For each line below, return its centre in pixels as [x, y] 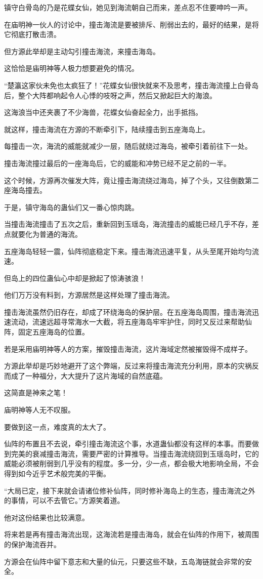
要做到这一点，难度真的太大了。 [57, 426]
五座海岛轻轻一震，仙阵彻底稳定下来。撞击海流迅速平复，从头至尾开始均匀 [128, 251]
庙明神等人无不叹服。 [39, 410]
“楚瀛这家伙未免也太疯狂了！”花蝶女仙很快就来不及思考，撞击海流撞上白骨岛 [131, 85]
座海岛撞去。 [25, 190]
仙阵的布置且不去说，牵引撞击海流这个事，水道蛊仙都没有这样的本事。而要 [128, 444]
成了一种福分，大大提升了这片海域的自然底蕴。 [89, 375]
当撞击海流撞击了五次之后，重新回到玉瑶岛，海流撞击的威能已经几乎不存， [128, 224]
